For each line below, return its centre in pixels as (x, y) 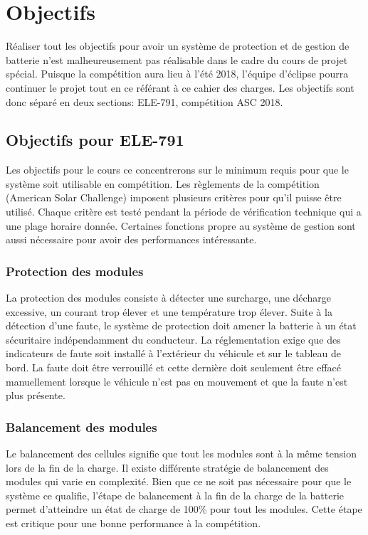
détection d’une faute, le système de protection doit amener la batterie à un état (181, 325)
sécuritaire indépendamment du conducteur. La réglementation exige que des (173, 339)
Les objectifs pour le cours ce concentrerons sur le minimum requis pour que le (177, 170)
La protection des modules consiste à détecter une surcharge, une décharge (168, 298)
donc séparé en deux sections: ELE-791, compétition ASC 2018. (144, 101)
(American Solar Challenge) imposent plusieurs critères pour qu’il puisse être (174, 197)
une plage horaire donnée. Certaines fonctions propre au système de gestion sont (181, 225)
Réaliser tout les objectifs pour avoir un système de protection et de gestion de (178, 46)
